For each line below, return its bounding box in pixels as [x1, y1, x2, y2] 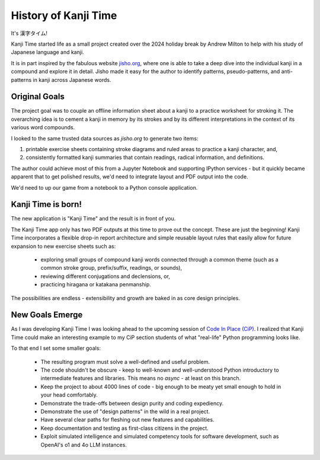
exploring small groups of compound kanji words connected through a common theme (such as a [40, 256, 279, 263]
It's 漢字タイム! [11, 30, 47, 37]
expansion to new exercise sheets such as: [11, 242, 116, 250]
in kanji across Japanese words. [33, 76, 111, 83]
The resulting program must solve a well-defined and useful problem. [40, 358, 210, 365]
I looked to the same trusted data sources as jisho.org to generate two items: [11, 135, 199, 142]
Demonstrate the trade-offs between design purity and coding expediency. [40, 400, 224, 407]
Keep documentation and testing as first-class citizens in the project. [40, 424, 209, 432]
